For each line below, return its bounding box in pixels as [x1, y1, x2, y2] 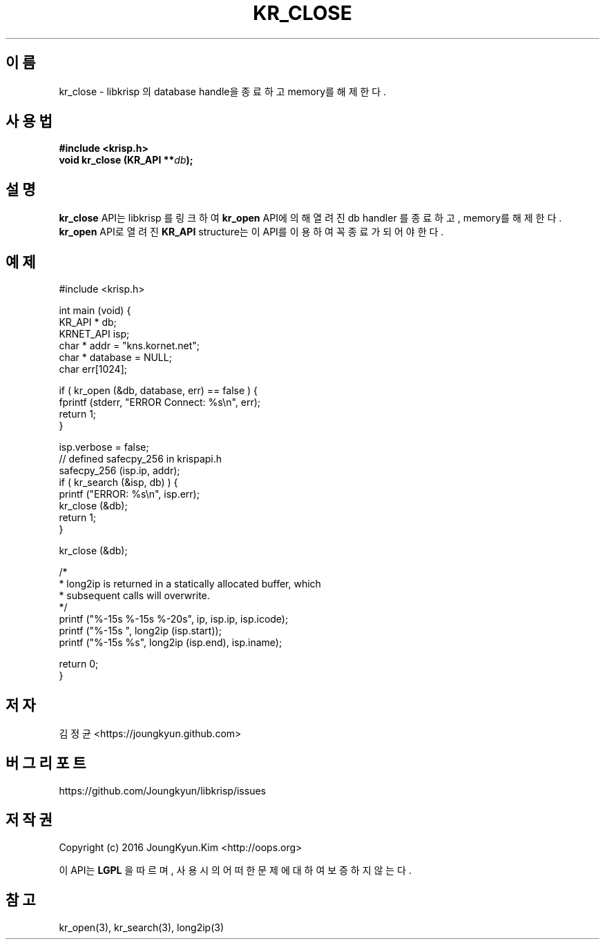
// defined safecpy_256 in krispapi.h [59, 453, 222, 465]
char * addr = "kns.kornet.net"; [59, 340, 200, 352]
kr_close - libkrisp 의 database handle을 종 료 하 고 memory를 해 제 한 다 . [59, 85, 387, 97]
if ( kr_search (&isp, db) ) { [59, 476, 178, 489]
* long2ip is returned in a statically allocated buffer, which [59, 578, 321, 590]
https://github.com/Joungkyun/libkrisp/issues [59, 784, 266, 797]
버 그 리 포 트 [6, 754, 86, 772]
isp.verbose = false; [59, 441, 149, 454]
